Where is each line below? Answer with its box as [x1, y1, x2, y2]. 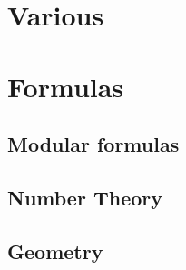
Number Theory [7, 183, 162, 211]
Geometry [7, 236, 103, 265]
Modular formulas [7, 130, 180, 158]
